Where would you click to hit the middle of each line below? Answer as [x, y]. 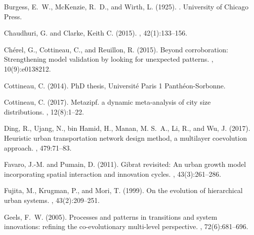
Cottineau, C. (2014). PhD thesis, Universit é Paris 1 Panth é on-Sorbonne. [115, 85]
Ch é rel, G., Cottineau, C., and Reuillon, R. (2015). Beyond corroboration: [116, 49]
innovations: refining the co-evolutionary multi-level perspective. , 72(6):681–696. [126, 226]
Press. [13, 16]
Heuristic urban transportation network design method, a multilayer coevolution [126, 137]
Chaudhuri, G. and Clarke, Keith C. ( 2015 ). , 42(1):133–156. [96, 33]
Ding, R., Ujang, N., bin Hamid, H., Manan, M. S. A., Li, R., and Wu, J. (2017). [127, 128]
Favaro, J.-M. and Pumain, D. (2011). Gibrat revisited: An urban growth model [125, 164]
